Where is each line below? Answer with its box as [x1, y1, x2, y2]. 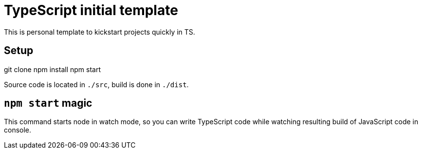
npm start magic [4, 97, 92, 110]
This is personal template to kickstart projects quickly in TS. [4, 27, 195, 36]
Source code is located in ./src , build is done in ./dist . [4, 80, 189, 89]
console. [4, 126, 32, 134]
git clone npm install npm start [4, 65, 101, 74]
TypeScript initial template [4, 2, 178, 19]
